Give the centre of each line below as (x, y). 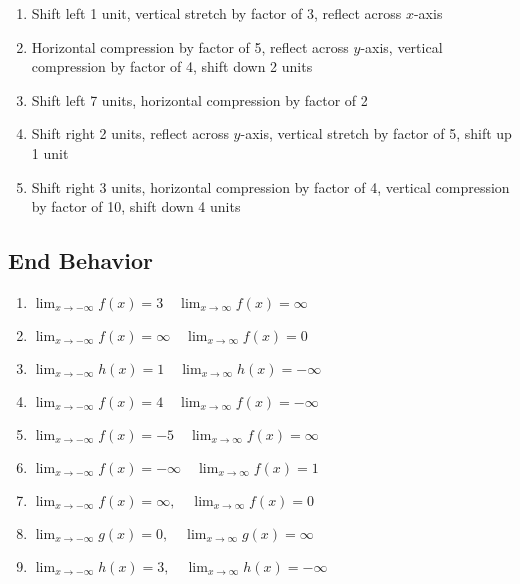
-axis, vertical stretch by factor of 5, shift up (376, 133)
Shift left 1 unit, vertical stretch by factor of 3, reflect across (216, 13)
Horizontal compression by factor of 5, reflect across (190, 46)
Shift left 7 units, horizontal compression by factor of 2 (199, 99)
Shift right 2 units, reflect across (130, 133)
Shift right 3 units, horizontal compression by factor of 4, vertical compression (270, 186)
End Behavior (80, 260)
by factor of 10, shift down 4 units (136, 206)
